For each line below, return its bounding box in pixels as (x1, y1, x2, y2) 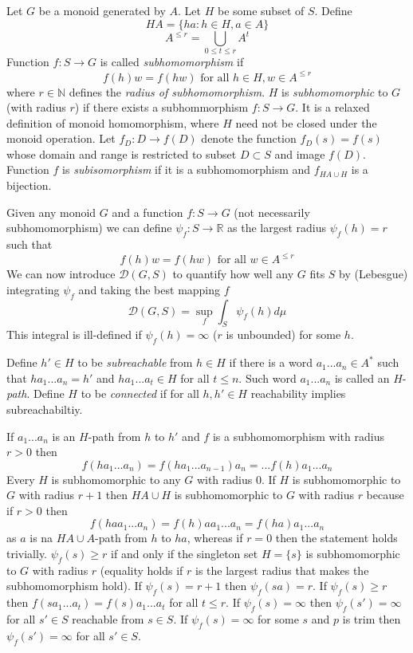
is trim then (342, 611, 401, 627)
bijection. (6, 177, 52, 194)
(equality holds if (100, 561, 183, 578)
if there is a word (229, 354, 313, 371)
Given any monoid (6, 203, 96, 220)
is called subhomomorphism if (100, 53, 244, 70)
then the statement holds (275, 529, 398, 546)
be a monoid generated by (38, 2, 166, 18)
